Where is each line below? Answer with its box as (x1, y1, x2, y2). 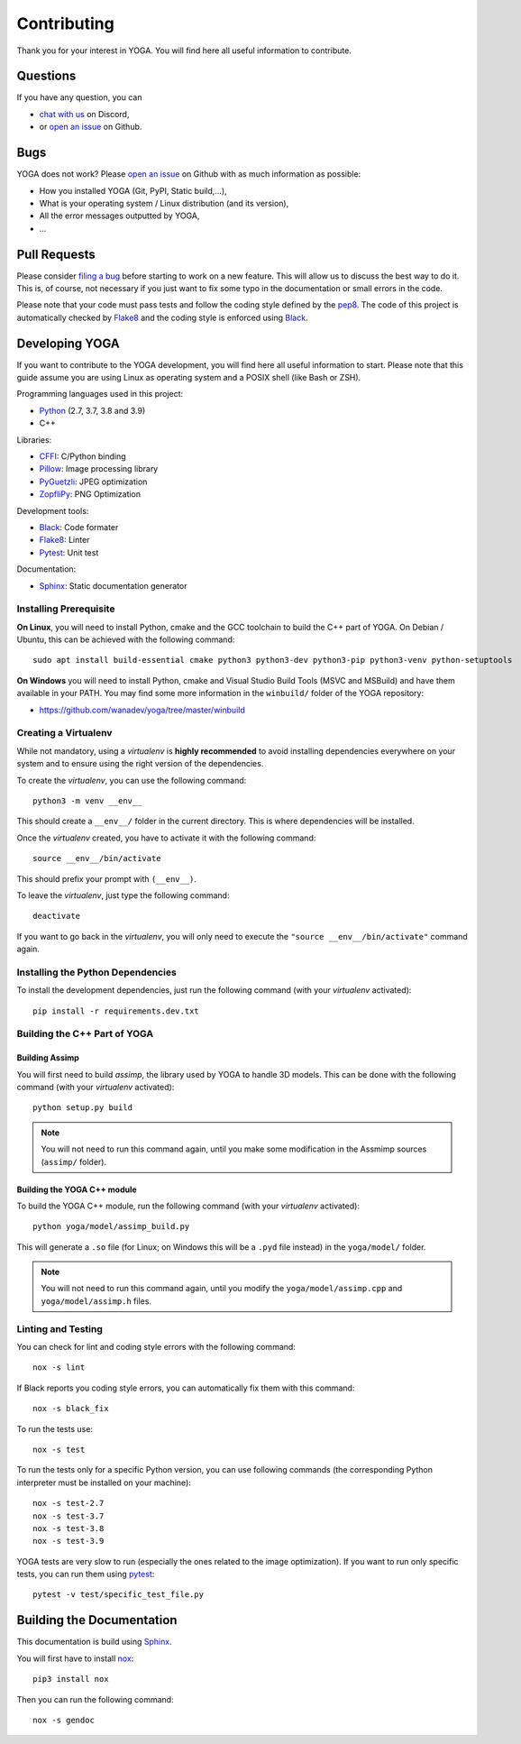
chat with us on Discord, (39, 108, 130, 119)
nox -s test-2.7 (32, 1498, 105, 1509)
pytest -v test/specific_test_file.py (32, 1590, 205, 1600)
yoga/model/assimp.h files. (41, 1295, 152, 1307)
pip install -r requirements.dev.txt (32, 1005, 200, 1016)
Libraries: (16, 434, 52, 445)
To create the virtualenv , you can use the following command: (16, 775, 247, 785)
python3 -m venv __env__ (32, 795, 142, 806)
